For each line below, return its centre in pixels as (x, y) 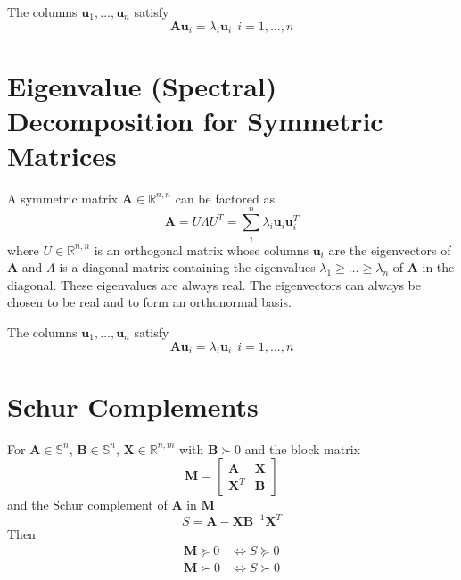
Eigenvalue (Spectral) (142, 85)
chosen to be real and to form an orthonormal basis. (149, 302)
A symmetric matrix (63, 198)
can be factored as (225, 198)
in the (438, 267)
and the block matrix (302, 448)
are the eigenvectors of (390, 249)
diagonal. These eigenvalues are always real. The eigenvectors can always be (214, 284)
